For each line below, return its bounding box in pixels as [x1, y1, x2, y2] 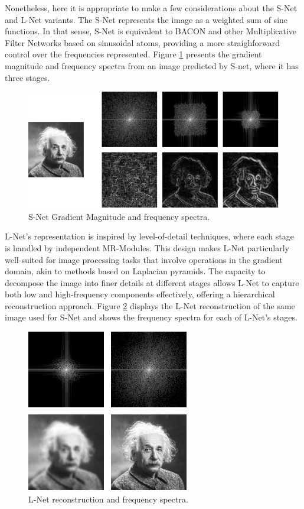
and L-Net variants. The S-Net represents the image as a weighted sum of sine [5, 13, 288, 25]
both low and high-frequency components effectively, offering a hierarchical [5, 288, 275, 300]
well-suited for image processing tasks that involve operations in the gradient [5, 253, 283, 265]
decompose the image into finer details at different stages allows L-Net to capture [5, 276, 299, 288]
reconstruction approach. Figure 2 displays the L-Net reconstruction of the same [5, 299, 295, 312]
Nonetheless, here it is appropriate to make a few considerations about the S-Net [5, 2, 298, 14]
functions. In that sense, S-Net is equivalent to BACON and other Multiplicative [5, 25, 297, 37]
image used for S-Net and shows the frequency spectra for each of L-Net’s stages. [5, 311, 298, 323]
